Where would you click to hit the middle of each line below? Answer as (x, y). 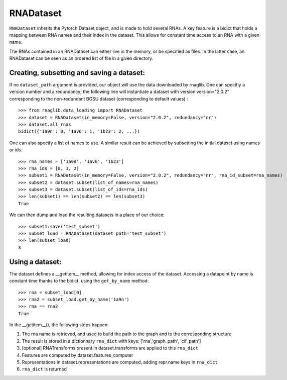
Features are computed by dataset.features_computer (78, 355)
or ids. (16, 150)
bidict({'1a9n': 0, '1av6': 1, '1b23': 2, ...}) (79, 131)
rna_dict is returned (44, 369)
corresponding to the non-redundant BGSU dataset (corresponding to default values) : (99, 99)
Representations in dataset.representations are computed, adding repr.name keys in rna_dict (120, 362)
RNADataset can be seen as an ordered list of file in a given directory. (81, 58)
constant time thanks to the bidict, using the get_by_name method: (79, 281)
